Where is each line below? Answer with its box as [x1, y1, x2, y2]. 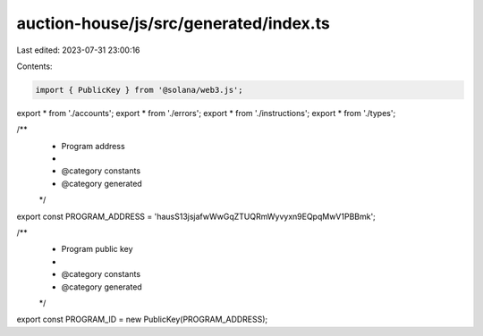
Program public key [61, 244, 133, 255]
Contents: [16, 61, 53, 71]
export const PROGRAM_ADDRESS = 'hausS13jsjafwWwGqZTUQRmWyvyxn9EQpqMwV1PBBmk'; [16, 211, 376, 222]
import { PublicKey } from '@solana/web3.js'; [35, 85, 243, 95]
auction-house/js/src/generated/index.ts [16, 13, 330, 33]
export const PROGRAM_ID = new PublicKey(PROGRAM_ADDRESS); [16, 314, 268, 325]
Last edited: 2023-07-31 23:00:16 [16, 45, 140, 55]
